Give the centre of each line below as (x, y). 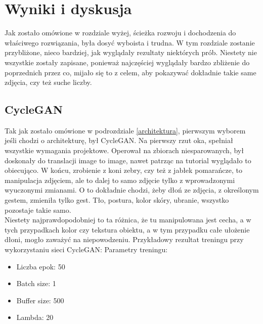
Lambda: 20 (35, 317)
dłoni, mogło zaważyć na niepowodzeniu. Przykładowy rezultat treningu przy (124, 239)
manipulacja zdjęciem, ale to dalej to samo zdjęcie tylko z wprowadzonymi (120, 180)
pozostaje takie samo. (38, 210)
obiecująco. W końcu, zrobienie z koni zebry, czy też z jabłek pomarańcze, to (123, 170)
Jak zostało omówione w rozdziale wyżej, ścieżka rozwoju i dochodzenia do (120, 33)
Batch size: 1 (36, 283)
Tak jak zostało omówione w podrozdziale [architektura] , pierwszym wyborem (125, 130)
